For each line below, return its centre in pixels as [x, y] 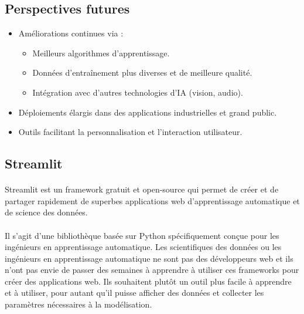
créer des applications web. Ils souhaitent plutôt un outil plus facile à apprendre [148, 281]
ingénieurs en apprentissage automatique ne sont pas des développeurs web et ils [149, 258]
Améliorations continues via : [71, 33]
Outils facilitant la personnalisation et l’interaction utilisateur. [130, 132]
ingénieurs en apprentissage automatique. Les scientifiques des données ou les [143, 247]
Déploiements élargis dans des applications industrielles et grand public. [148, 112]
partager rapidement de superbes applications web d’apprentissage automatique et [152, 200]
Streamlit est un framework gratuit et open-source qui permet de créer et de [142, 189]
